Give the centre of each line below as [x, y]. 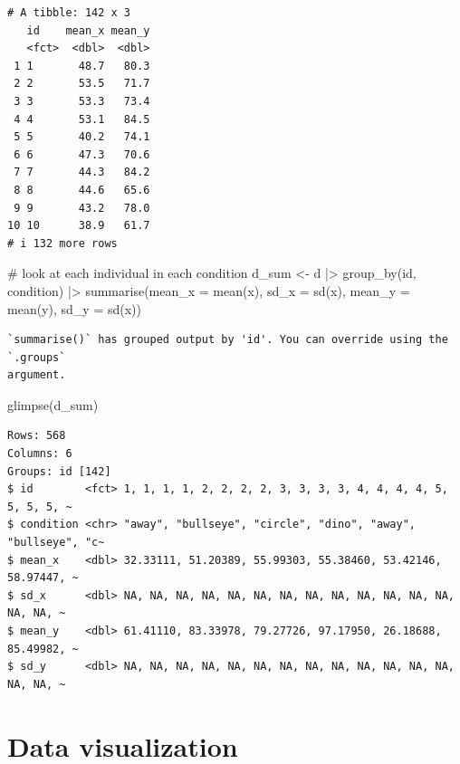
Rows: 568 [37, 436]
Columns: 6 [40, 454]
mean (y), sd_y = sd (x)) [74, 308]
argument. [37, 375]
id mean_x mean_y [88, 30]
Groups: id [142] [59, 471]
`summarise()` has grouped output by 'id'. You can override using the [228, 340]
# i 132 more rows [62, 243]
